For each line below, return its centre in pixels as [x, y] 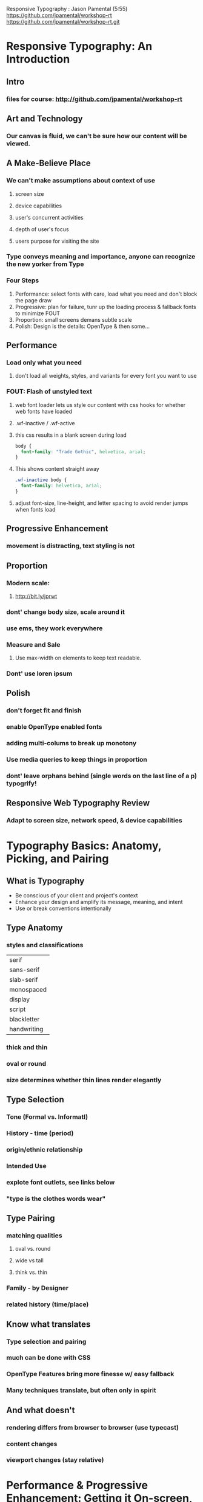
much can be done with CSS [48, 1358]
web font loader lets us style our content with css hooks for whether [100, 405]
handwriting [26, 1029]
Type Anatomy [35, 927]
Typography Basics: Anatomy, [84, 846]
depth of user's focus [42, 229]
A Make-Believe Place [48, 163]
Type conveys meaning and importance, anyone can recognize [101, 257]
